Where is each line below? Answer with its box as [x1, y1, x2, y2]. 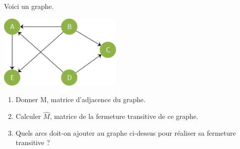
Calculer [15, 111, 41, 121]
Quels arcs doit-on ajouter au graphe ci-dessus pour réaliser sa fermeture [15, 127, 236, 138]
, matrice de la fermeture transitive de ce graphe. [49, 111, 198, 121]
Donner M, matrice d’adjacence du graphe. [15, 94, 145, 105]
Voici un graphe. [4, 1, 54, 11]
